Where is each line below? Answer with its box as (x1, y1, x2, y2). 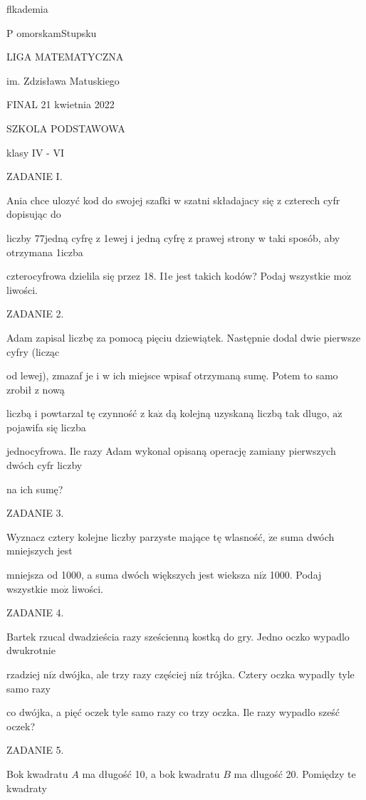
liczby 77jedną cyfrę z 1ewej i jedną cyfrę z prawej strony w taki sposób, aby (6, 230, 340, 245)
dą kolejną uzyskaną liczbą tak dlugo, (166, 406, 330, 421)
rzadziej (6, 667, 41, 681)
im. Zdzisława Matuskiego (6, 73, 120, 88)
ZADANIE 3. (6, 505, 64, 520)
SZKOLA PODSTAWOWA (6, 120, 125, 135)
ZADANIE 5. (6, 742, 64, 757)
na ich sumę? (6, 481, 63, 496)
